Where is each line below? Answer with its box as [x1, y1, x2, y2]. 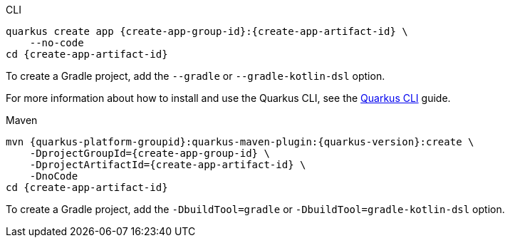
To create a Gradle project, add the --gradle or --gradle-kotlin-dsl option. [6, 70, 385, 82]
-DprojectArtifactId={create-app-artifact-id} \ [29, 159, 306, 170]
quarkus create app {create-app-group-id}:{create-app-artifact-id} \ [6, 26, 408, 37]
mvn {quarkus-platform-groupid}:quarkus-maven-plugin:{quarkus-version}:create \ [6, 136, 474, 148]
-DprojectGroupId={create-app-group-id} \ [29, 148, 270, 159]
